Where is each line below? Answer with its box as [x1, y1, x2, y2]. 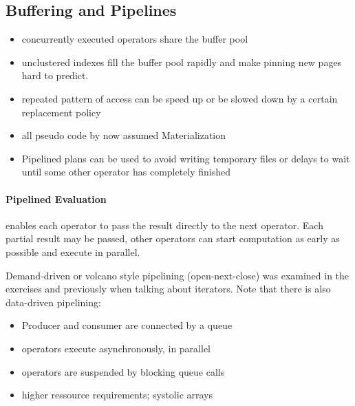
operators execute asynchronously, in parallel [21, 341, 211, 355]
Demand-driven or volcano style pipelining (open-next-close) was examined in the [6, 268, 349, 282]
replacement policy [21, 105, 101, 119]
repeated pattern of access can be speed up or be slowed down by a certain [21, 91, 338, 105]
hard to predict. [21, 68, 89, 83]
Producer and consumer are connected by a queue [21, 318, 233, 332]
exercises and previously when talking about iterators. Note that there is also [6, 281, 331, 296]
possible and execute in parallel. [6, 244, 140, 259]
